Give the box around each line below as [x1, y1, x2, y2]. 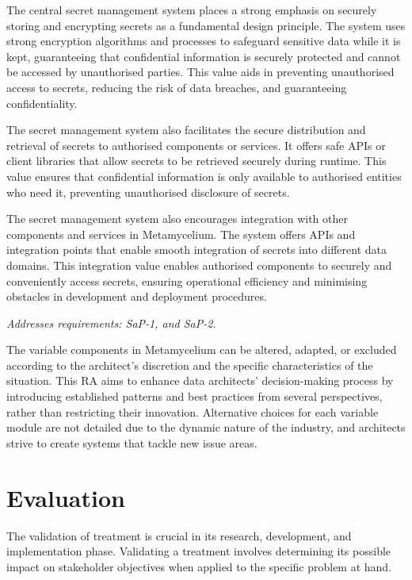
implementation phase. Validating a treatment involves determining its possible [6, 543, 391, 559]
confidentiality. [6, 94, 78, 111]
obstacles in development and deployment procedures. [6, 288, 267, 305]
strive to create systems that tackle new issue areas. [6, 434, 257, 451]
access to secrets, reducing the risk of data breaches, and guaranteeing [6, 79, 347, 95]
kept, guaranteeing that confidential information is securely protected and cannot [6, 48, 401, 64]
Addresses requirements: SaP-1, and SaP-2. [6, 314, 216, 331]
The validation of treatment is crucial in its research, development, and [6, 527, 352, 544]
